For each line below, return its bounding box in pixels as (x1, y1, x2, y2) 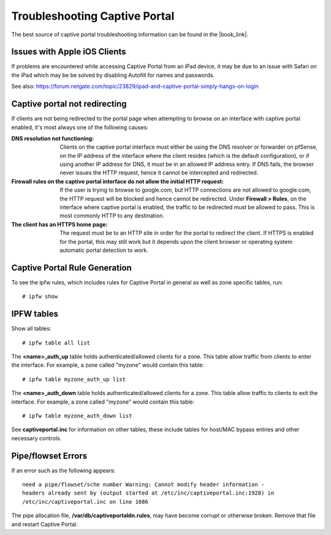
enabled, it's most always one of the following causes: (11, 123, 148, 131)
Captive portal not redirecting (11, 99, 127, 109)
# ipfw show (22, 293, 58, 300)
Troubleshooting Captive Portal (11, 9, 175, 23)
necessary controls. (11, 434, 62, 442)
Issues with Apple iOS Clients (11, 47, 126, 57)
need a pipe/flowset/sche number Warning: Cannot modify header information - (22, 481, 265, 488)
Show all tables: (11, 325, 51, 332)
